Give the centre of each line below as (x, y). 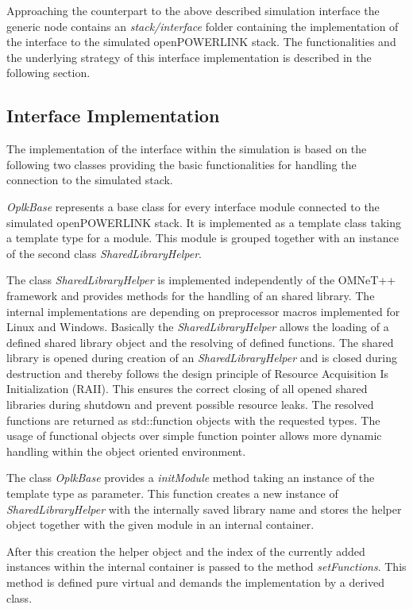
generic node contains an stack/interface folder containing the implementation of (203, 26)
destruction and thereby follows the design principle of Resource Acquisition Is (198, 373)
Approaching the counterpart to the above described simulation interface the (193, 10)
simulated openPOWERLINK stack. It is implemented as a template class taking (204, 222)
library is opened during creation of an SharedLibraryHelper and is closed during (202, 358)
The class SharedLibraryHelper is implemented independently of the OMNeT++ (201, 280)
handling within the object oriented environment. (126, 451)
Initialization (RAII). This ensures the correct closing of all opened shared (187, 389)
